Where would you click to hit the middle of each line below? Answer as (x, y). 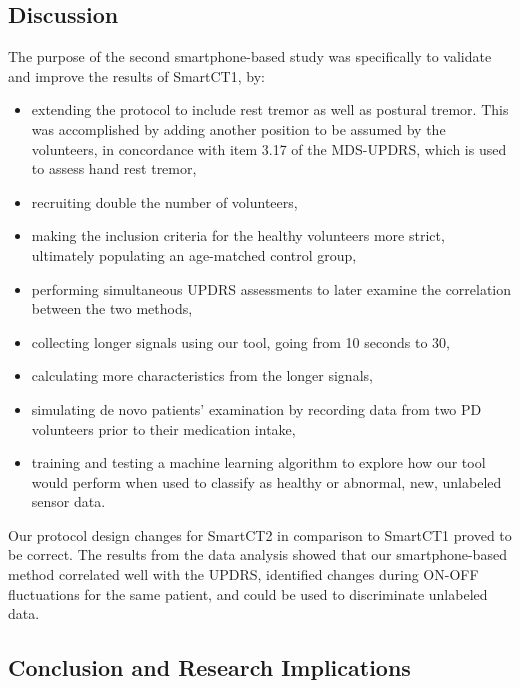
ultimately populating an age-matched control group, (194, 254)
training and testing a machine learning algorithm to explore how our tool (258, 462)
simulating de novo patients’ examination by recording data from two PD (256, 408)
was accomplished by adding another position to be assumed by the (238, 128)
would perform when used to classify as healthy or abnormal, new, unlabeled (266, 481)
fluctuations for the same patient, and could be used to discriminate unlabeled (248, 593)
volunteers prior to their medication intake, (163, 428)
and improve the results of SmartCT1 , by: (136, 75)
